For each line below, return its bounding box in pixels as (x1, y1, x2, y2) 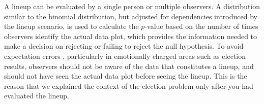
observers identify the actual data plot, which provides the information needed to (4, 30, 257, 41)
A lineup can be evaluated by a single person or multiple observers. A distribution (4, 1, 260, 11)
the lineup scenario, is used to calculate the (4, 21, 139, 31)
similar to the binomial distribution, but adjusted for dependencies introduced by (4, 11, 257, 21)
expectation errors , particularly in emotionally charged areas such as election (4, 50, 246, 61)
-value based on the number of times (144, 21, 258, 31)
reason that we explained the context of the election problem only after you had (4, 80, 253, 91)
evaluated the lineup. (4, 90, 69, 101)
